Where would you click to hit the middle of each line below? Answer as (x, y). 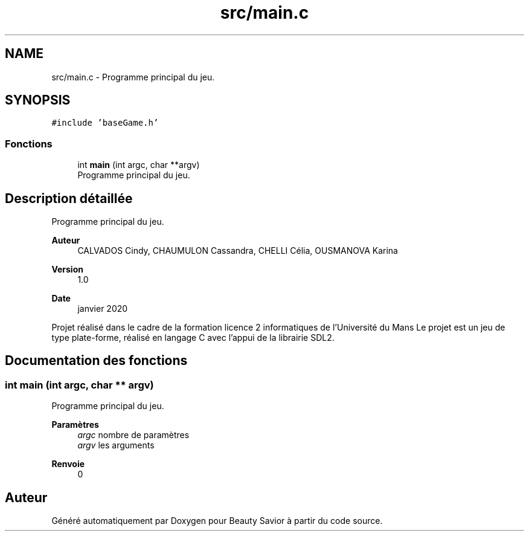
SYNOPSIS (38, 100)
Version (67, 270)
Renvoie (68, 464)
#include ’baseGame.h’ (105, 123)
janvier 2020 (103, 309)
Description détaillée (69, 198)
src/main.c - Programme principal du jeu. (133, 77)
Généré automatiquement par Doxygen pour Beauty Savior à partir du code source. (217, 521)
